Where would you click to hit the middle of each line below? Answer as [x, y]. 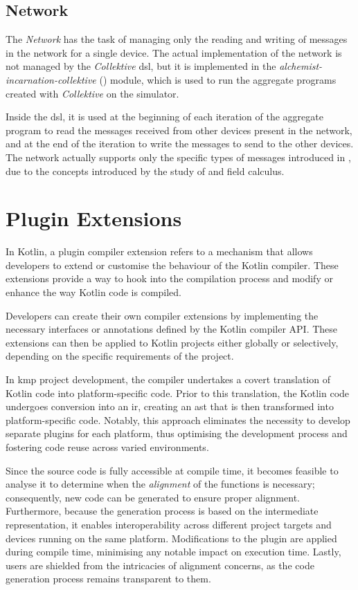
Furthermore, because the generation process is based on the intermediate [162, 511]
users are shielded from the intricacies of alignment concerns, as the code [160, 565]
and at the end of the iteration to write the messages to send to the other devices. [180, 144]
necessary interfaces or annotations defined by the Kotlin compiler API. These [172, 329]
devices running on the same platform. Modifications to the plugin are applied [171, 538]
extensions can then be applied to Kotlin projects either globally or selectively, [172, 342]
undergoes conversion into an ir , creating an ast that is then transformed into [170, 406]
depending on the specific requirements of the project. [120, 356]
